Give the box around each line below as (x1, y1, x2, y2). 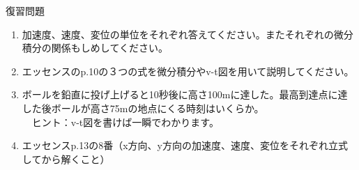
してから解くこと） (22, 151, 110, 166)
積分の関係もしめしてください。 (22, 40, 168, 55)
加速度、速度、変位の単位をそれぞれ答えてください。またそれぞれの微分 (22, 26, 353, 41)
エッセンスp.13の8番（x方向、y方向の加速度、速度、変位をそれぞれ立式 (22, 138, 348, 153)
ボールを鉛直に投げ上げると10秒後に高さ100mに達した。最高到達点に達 (22, 87, 348, 102)
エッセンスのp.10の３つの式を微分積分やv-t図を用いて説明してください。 (22, 63, 354, 78)
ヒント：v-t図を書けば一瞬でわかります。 (31, 114, 219, 129)
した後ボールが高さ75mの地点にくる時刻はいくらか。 (22, 100, 264, 115)
